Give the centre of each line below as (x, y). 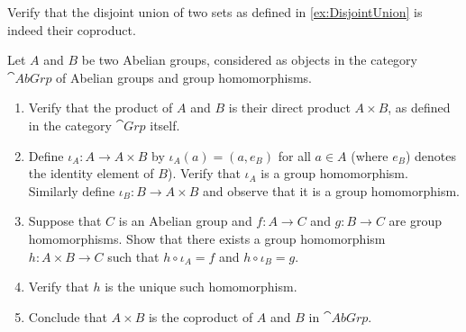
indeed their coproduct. (72, 29)
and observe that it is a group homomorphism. (331, 190)
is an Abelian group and (185, 221)
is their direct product (289, 108)
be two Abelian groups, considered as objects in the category (249, 60)
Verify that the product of (101, 108)
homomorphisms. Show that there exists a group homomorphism (207, 238)
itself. (165, 125)
